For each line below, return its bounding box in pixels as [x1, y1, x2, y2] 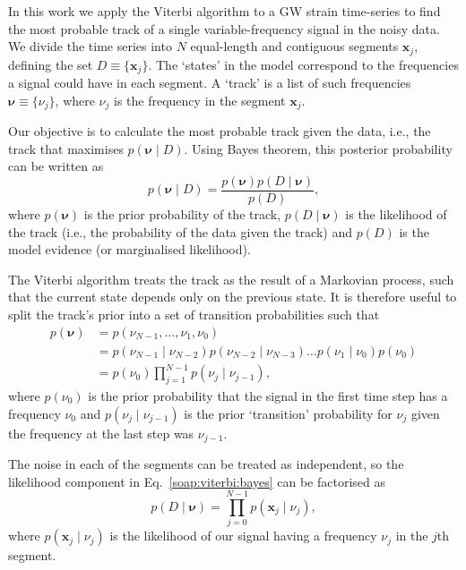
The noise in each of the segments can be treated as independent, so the [8, 454, 404, 472]
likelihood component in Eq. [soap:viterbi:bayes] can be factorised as [8, 472, 386, 490]
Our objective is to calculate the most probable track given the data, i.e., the [8, 122, 431, 140]
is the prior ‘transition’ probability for [184, 404, 393, 422]
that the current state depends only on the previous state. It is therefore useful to [8, 287, 457, 306]
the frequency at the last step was [8, 423, 194, 442]
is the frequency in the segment [114, 90, 286, 109]
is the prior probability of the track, [83, 204, 281, 223]
